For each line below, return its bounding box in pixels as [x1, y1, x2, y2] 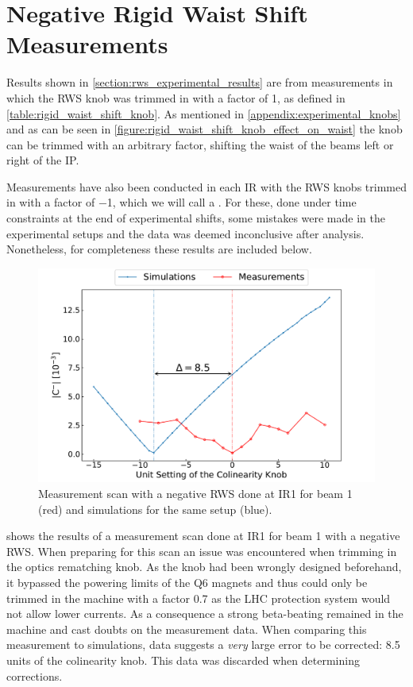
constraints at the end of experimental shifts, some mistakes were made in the [6, 210, 385, 226]
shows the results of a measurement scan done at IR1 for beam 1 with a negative [6, 527, 400, 544]
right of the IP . [6, 152, 79, 168]
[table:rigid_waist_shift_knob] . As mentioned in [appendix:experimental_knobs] [6, 105, 401, 122]
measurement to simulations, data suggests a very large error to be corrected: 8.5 [6, 636, 400, 653]
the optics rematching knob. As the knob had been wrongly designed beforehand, [6, 558, 402, 575]
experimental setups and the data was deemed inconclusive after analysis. [6, 225, 365, 241]
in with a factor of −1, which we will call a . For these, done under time [6, 194, 357, 210]
